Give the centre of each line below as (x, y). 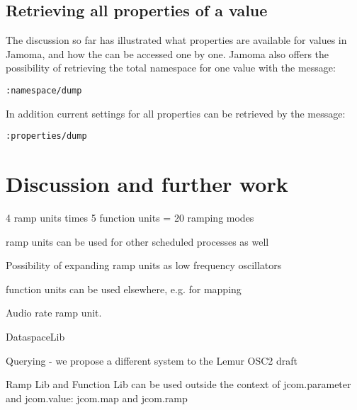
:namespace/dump (44, 90)
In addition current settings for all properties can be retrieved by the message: (176, 113)
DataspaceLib (35, 336)
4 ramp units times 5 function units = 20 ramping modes (130, 218)
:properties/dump (46, 136)
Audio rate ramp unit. (54, 313)
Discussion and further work (147, 184)
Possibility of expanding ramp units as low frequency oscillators (144, 265)
